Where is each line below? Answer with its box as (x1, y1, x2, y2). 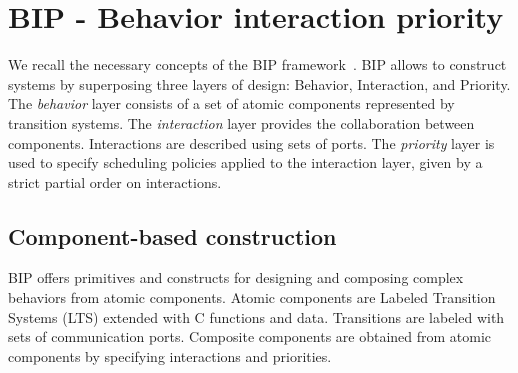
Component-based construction (8, 220, 337, 251)
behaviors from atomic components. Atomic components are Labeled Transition (8, 287, 496, 308)
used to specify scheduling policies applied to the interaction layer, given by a (8, 152, 483, 173)
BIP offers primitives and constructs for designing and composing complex (8, 267, 464, 288)
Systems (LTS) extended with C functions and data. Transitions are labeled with (8, 306, 505, 327)
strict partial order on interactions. (8, 171, 222, 192)
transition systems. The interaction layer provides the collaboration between (8, 112, 475, 133)
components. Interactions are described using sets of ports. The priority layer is (8, 132, 495, 153)
